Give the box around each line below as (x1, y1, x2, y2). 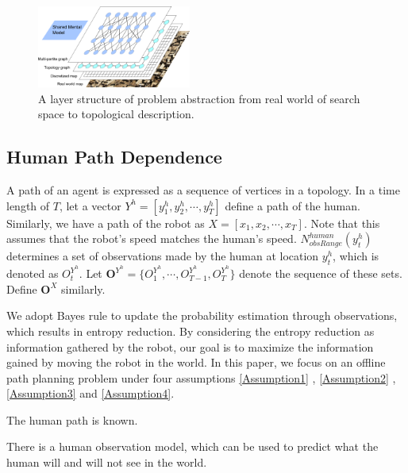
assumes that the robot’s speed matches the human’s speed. (6, 230, 297, 247)
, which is (333, 248, 379, 264)
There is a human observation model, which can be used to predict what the (6, 438, 379, 455)
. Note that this (303, 214, 380, 231)
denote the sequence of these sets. (239, 265, 402, 282)
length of (6, 197, 50, 213)
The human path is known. (6, 411, 138, 428)
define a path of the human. (225, 197, 360, 213)
